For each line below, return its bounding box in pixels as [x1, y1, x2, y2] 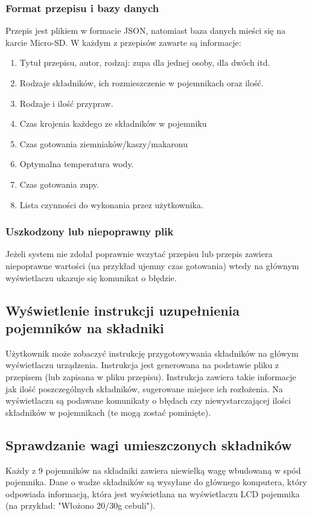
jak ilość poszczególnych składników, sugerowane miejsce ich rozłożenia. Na [5, 382, 283, 395]
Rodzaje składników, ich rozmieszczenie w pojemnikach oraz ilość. [19, 77, 264, 89]
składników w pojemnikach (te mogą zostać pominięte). [5, 406, 211, 418]
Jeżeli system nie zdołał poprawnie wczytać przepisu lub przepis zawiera [5, 247, 273, 260]
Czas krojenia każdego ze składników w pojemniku [19, 117, 207, 130]
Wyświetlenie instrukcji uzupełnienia [5, 301, 240, 319]
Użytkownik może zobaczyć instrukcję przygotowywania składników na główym [5, 346, 299, 359]
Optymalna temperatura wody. [19, 158, 134, 170]
